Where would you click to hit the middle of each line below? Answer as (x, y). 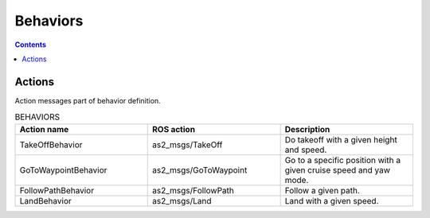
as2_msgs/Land (182, 200)
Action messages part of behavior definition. (88, 100)
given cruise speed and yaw (337, 169)
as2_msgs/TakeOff (188, 145)
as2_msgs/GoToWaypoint (200, 169)
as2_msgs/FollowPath (193, 190)
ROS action (174, 129)
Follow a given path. (322, 190)
